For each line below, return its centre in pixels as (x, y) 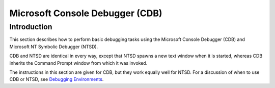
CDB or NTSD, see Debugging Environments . (57, 79)
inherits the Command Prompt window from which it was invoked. (78, 63)
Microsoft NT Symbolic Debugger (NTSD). (54, 47)
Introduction (31, 27)
